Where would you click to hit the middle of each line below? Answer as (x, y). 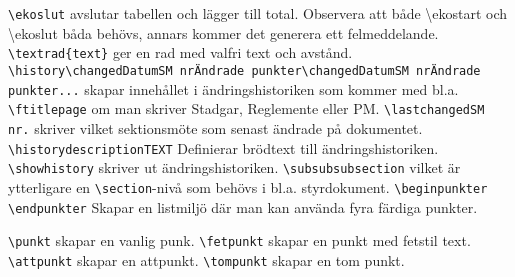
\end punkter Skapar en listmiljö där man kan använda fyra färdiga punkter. (243, 206)
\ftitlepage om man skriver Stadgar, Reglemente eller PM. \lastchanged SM (246, 108)
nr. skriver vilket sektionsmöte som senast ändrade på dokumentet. (215, 127)
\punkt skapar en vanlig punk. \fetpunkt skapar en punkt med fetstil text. (239, 240)
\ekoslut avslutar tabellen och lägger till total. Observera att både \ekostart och (258, 13)
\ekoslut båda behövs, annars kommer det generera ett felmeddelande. (223, 32)
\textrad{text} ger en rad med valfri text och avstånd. (180, 52)
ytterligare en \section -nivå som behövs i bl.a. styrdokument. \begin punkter (248, 186)
